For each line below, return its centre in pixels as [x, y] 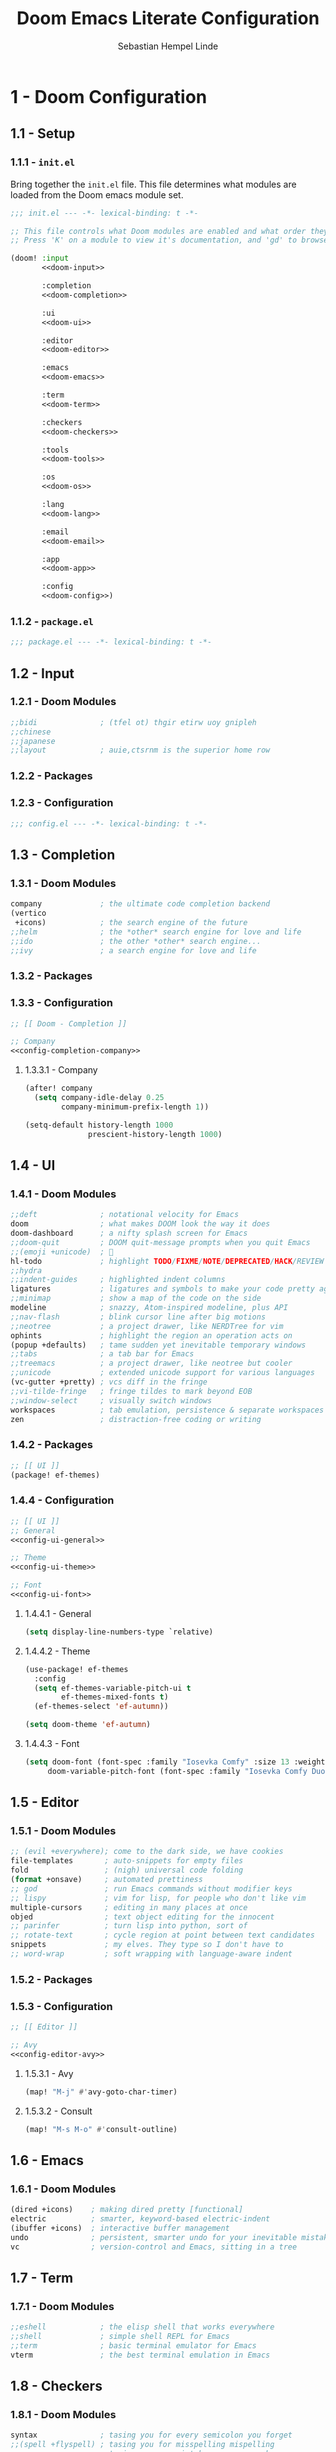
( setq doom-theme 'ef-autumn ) [88, 1725]
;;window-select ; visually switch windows [111, 1400]
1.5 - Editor [45, 1802]
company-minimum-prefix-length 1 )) [135, 1107]
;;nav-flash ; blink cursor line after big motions [138, 1317]
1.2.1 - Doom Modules [63, 702]
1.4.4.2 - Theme [57, 1651]
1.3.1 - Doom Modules [63, 883]
